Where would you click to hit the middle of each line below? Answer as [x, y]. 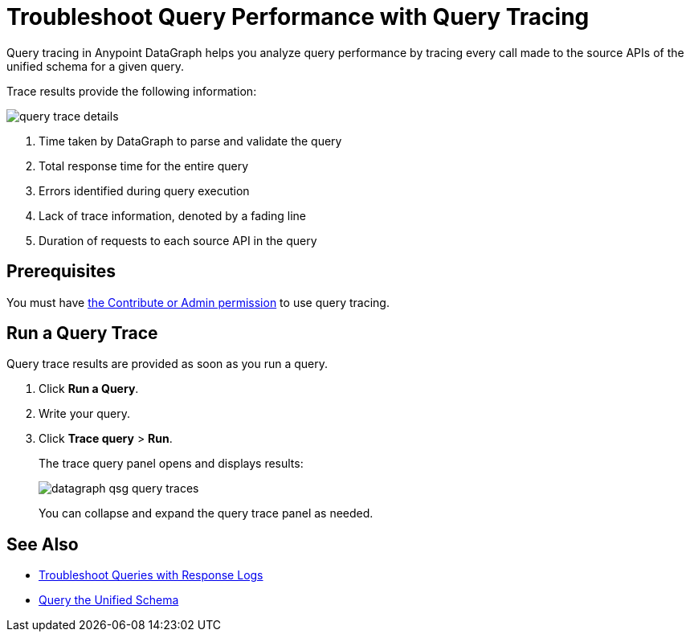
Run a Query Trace [82, 333]
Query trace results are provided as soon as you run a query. [167, 364]
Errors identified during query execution [144, 190]
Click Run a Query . [89, 389]
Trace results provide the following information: [132, 91]
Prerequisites [61, 272]
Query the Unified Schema [109, 600]
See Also [43, 544]
